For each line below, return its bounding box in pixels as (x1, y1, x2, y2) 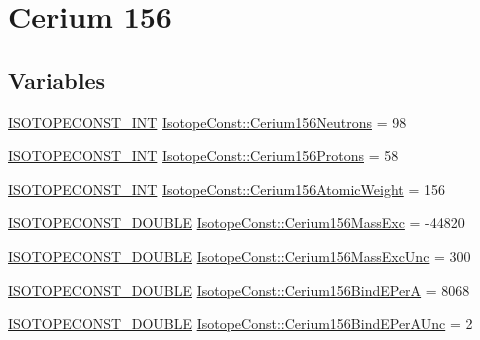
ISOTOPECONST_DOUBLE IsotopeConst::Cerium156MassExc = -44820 (8, 212, 465, 233)
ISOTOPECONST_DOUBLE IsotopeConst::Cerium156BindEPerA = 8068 (8, 279, 470, 300)
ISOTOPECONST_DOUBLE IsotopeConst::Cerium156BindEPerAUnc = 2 (8, 313, 473, 334)
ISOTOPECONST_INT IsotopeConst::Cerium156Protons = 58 (8, 145, 399, 166)
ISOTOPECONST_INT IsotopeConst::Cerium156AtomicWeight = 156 (8, 178, 445, 199)
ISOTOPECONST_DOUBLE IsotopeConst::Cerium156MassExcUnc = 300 (8, 245, 471, 266)
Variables (8, 64, 106, 95)
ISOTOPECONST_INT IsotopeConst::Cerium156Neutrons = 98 (8, 111, 407, 132)
